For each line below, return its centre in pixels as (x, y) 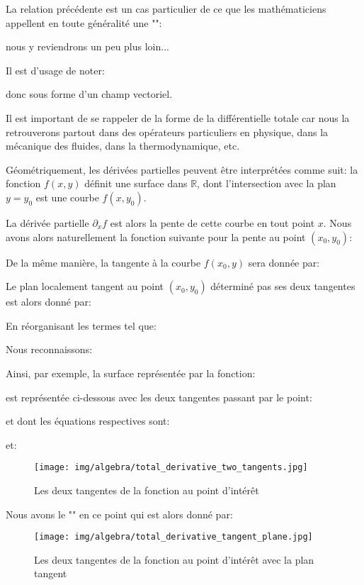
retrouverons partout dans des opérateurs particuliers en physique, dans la (167, 132)
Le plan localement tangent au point (85, 286)
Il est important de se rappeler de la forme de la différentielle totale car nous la (178, 117)
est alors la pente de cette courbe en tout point (212, 222)
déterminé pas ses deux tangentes (283, 286)
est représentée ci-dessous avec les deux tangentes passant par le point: (159, 397)
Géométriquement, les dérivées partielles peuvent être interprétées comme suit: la (182, 169)
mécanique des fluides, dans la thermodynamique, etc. (123, 146)
